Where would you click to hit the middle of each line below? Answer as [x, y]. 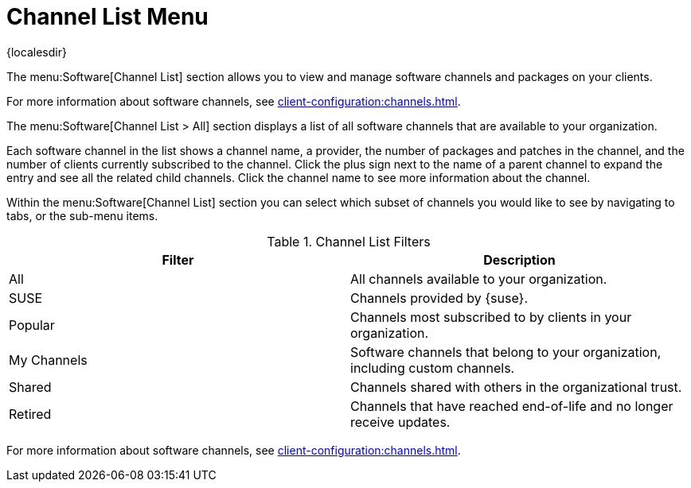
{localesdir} [37, 52]
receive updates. [400, 422]
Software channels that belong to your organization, [506, 352]
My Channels [48, 360]
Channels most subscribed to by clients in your [491, 317]
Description [519, 259]
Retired [30, 414]
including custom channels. [433, 368]
